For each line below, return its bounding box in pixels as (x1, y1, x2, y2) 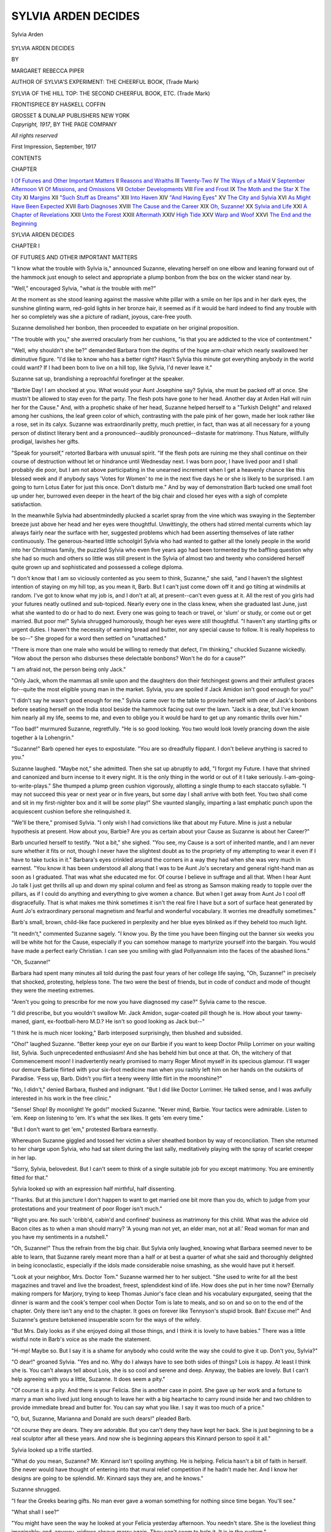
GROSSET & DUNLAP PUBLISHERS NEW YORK (11, 112, 130, 119)
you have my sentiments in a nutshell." (11, 1233, 108, 1240)
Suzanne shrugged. (11, 1486, 61, 1493)
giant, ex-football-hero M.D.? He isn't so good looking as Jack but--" (31, 1018, 205, 1025)
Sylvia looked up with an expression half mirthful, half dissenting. (11, 1185, 176, 1193)
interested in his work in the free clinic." (11, 1094, 112, 1102)
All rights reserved (11, 132, 58, 139)
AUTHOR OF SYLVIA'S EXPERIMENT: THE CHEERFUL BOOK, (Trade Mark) (11, 78, 199, 86)
